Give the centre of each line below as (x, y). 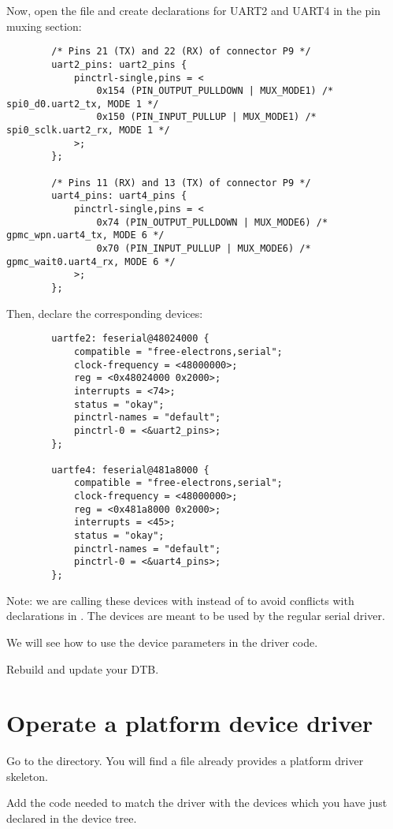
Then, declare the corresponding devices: (105, 313)
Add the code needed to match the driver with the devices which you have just (197, 803)
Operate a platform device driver (190, 723)
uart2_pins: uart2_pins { (119, 64)
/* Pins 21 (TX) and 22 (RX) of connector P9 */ (181, 52)
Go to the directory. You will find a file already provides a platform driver (185, 761)
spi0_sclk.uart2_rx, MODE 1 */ (88, 131)
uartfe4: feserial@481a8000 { (130, 470)
